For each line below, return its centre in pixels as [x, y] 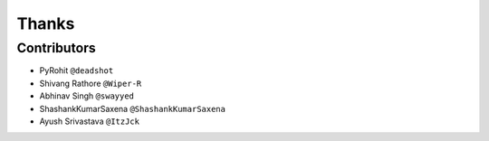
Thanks [46, 23]
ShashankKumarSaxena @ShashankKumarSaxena [133, 108]
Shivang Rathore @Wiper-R [91, 83]
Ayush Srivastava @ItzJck [90, 121]
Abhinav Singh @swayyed [87, 96]
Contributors [57, 48]
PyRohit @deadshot [77, 70]
